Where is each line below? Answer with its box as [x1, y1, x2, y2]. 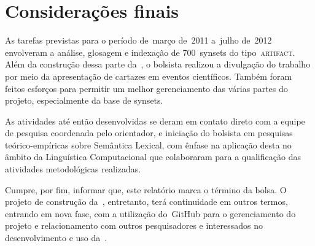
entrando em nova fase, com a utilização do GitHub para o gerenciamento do [5, 207, 296, 220]
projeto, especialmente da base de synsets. [5, 94, 163, 107]
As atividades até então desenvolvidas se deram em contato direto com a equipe [5, 114, 305, 127]
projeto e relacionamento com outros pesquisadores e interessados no [5, 219, 263, 232]
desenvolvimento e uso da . [5, 231, 107, 244]
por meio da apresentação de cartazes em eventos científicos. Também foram [5, 69, 292, 82]
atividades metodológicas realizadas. [5, 163, 141, 175]
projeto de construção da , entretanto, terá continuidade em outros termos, [5, 195, 288, 208]
